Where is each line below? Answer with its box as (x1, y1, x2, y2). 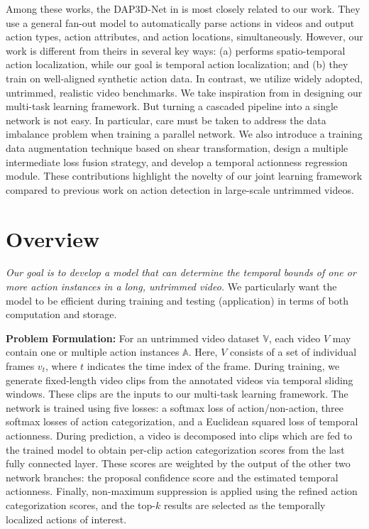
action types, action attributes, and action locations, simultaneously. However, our (6, 29, 363, 44)
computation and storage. (6, 307, 117, 322)
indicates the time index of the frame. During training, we (87, 359, 340, 373)
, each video (268, 330, 321, 345)
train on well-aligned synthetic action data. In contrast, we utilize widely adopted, (6, 70, 363, 85)
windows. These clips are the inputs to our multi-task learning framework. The (6, 386, 348, 401)
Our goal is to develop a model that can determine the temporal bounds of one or (6, 265, 356, 280)
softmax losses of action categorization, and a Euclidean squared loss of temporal (6, 414, 358, 429)
